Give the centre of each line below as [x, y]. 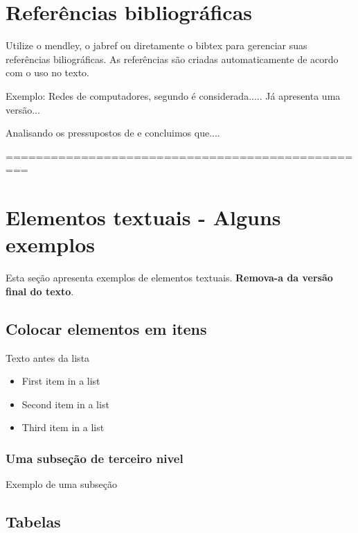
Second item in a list [65, 404]
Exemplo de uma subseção [61, 484]
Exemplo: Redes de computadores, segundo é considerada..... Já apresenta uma [173, 95]
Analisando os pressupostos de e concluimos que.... [113, 133]
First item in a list [61, 381]
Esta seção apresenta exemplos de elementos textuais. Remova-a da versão [169, 278]
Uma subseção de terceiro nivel [95, 458]
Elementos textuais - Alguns [143, 217]
